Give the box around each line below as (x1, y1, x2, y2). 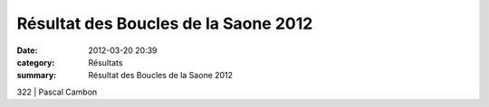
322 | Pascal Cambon (16, 86, 98, 97)
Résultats (88, 57, 123, 67)
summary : (16, 70, 57, 81)
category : (16, 57, 55, 67)
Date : (16, 45, 38, 56)
